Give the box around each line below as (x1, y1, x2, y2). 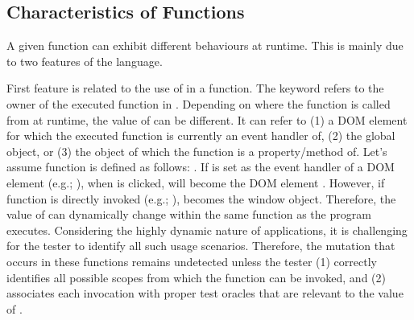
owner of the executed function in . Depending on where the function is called (6, 95, 391, 112)
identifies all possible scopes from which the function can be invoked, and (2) (6, 269, 386, 285)
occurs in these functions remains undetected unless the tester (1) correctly (6, 252, 377, 269)
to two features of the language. (6, 52, 163, 69)
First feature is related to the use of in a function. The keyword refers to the (6, 80, 384, 96)
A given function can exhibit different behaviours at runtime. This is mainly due (6, 37, 404, 54)
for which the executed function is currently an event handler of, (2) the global (6, 127, 395, 144)
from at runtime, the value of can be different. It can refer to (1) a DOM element (6, 111, 408, 128)
